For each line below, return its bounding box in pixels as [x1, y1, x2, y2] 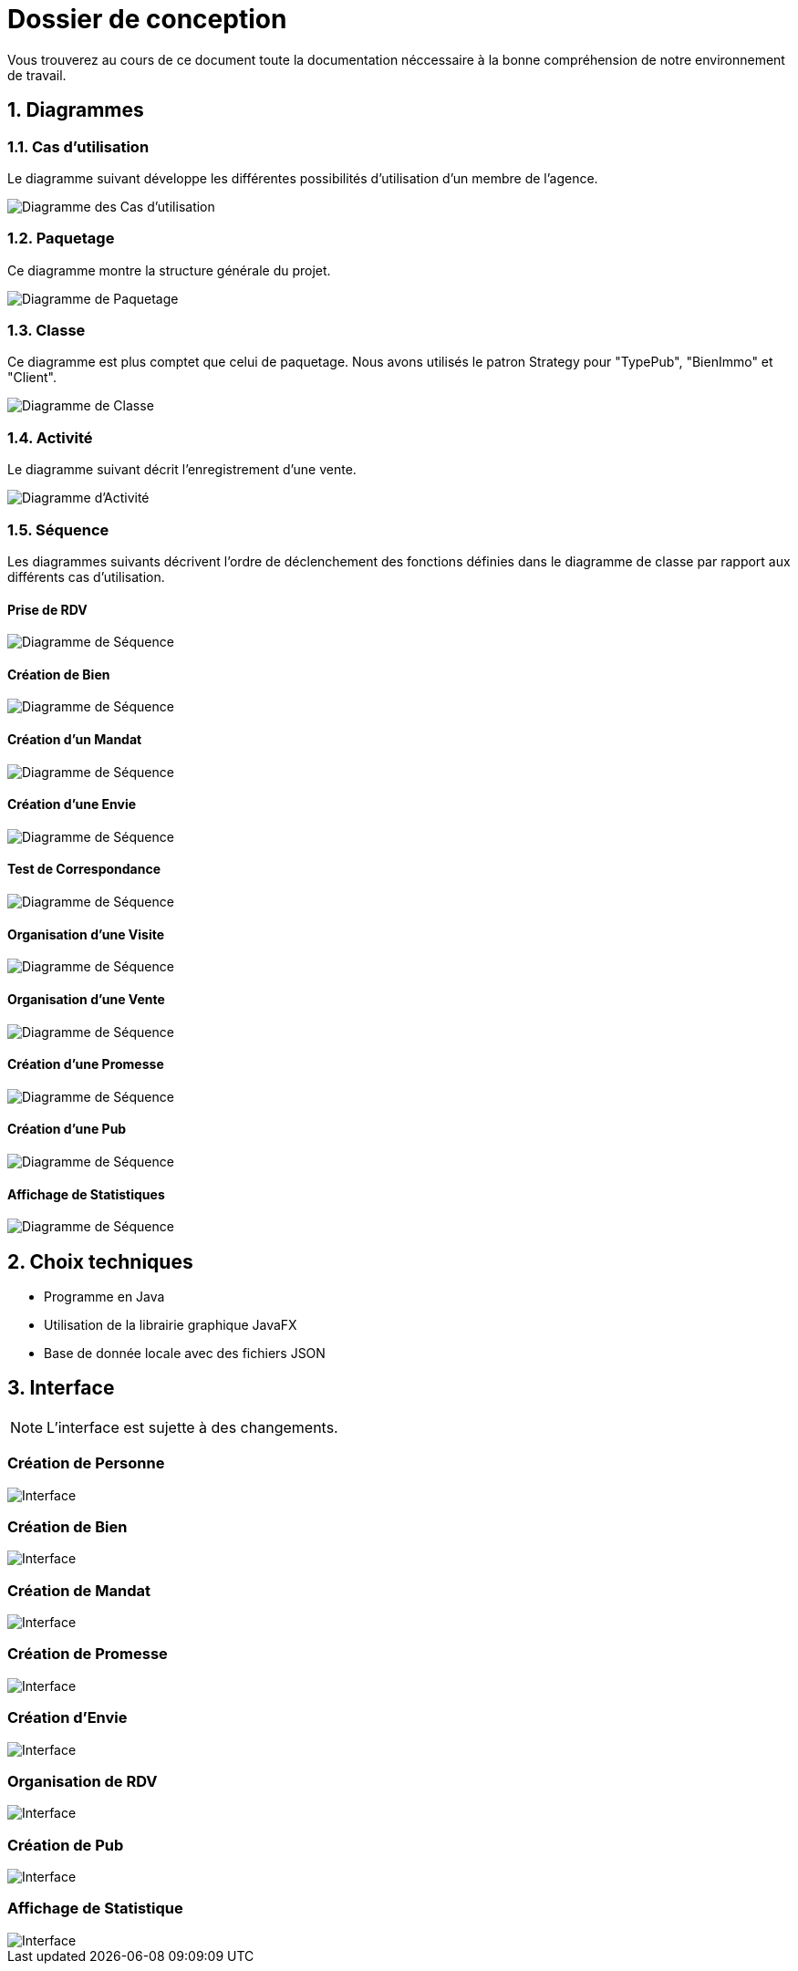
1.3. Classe [7, 321, 86, 340]
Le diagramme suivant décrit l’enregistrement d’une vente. [7, 462, 357, 478]
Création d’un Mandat [7, 731, 142, 748]
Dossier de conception [7, 4, 287, 35]
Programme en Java [44, 1289, 165, 1304]
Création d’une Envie [7, 796, 137, 813]
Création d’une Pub [7, 1121, 127, 1137]
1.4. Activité [7, 428, 93, 447]
